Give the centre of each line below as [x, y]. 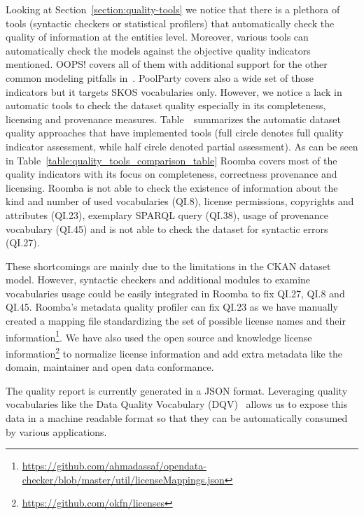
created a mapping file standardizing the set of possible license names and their [176, 321]
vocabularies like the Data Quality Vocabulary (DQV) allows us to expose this [177, 404]
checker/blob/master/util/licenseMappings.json [123, 479]
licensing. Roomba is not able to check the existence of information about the [172, 187]
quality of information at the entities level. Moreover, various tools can [157, 37]
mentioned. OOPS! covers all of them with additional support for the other [167, 64]
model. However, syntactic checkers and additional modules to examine [158, 280]
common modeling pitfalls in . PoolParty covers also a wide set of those [160, 77]
